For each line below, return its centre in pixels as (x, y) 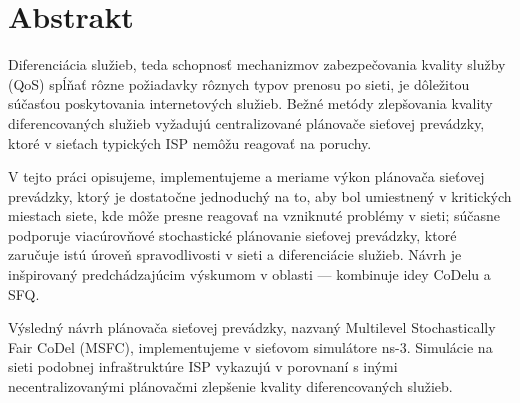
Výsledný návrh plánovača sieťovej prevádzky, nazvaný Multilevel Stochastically (252, 327)
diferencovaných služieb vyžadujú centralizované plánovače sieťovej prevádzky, (246, 122)
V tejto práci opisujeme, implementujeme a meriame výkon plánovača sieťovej (246, 176)
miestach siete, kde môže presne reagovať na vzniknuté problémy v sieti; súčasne (254, 215)
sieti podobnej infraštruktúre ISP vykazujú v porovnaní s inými (203, 366)
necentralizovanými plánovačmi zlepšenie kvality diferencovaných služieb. (230, 386)
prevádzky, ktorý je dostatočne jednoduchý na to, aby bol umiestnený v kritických (260, 195)
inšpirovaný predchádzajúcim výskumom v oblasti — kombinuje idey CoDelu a (249, 274)
